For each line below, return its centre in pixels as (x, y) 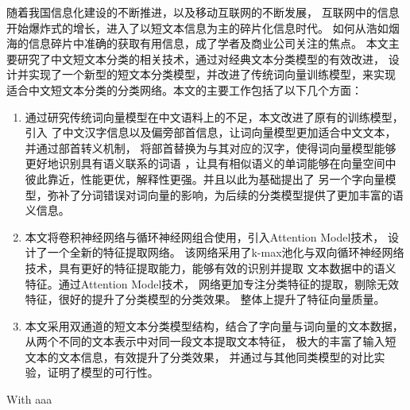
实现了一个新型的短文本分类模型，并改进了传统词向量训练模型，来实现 (212, 74)
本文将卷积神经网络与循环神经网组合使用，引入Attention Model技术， (205, 236)
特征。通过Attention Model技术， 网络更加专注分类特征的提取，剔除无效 (212, 283)
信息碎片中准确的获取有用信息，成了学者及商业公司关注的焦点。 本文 (208, 43)
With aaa (29, 399)
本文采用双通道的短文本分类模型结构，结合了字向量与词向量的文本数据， (214, 325)
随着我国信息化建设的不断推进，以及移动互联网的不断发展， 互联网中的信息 (203, 12)
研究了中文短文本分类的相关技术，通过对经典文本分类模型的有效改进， (201, 58)
